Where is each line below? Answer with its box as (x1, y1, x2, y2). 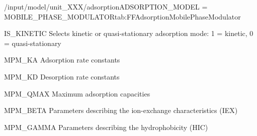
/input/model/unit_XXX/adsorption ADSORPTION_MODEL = (4, 1, 208, 11)
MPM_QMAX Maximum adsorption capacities (4, 88, 150, 98)
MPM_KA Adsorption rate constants (4, 54, 120, 65)
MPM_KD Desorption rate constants (4, 71, 120, 81)
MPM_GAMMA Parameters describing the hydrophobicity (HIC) (4, 121, 208, 132)
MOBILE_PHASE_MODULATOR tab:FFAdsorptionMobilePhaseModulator (4, 11, 241, 21)
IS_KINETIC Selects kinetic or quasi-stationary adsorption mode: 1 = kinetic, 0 (4, 28, 253, 38)
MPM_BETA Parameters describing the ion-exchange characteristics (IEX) (4, 105, 238, 115)
